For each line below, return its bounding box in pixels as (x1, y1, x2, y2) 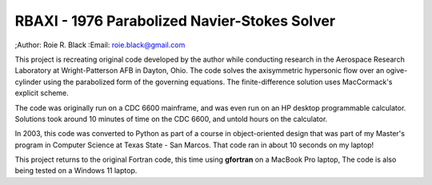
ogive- (386, 66, 408, 75)
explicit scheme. (14, 88, 70, 98)
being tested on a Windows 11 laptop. (14, 166, 138, 175)
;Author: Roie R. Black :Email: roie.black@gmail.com (14, 40, 186, 50)
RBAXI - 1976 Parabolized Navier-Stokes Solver (14, 12, 336, 30)
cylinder (14, 77, 42, 86)
